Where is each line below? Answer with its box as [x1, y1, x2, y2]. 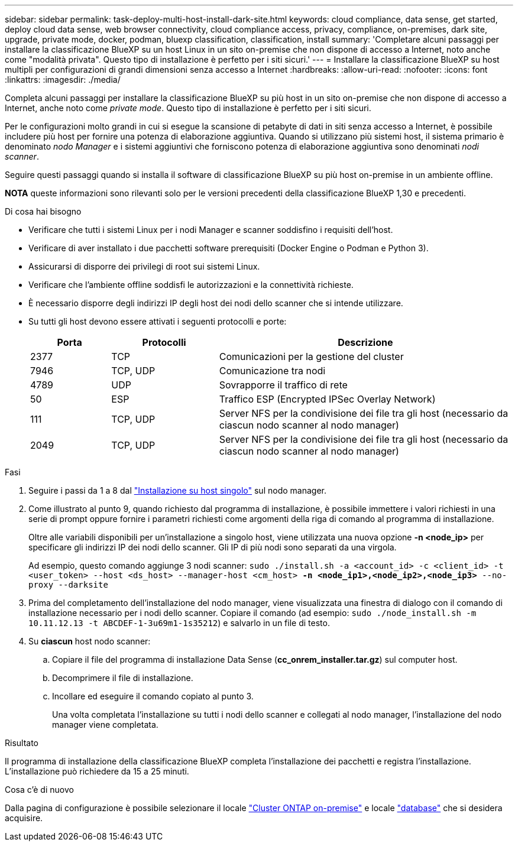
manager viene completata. [52, 719, 158, 730]
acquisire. [5, 813, 43, 823]
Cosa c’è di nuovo [5, 785, 74, 795]
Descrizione [338, 336, 393, 348]
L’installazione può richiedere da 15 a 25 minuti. [5, 766, 189, 776]
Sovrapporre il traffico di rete [219, 379, 348, 391]
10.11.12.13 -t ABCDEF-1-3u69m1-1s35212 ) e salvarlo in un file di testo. [28, 618, 330, 628]
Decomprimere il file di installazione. [52, 673, 193, 683]
